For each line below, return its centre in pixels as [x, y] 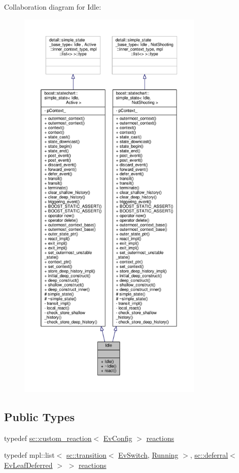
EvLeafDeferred [28, 465]
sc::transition [86, 455]
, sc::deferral [209, 455]
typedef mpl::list [29, 455]
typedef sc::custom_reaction [48, 438]
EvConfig [118, 438]
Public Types [40, 416]
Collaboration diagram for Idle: [53, 7]
